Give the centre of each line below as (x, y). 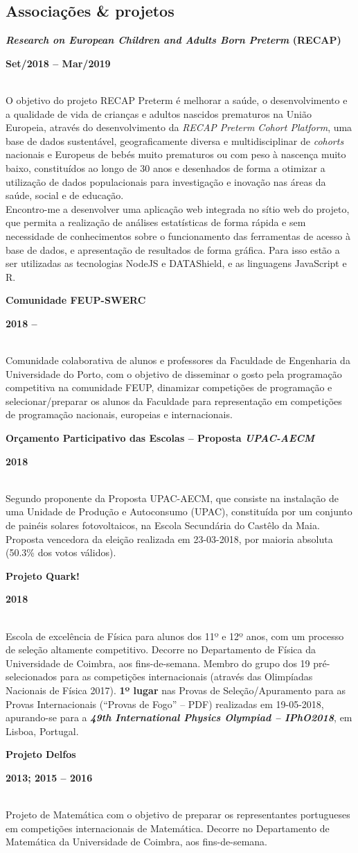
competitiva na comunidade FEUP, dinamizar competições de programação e (169, 387)
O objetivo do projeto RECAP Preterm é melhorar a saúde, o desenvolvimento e (177, 100)
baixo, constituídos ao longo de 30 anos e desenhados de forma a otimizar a (165, 167)
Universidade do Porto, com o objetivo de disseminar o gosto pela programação (174, 373)
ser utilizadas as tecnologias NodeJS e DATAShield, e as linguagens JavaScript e (176, 263)
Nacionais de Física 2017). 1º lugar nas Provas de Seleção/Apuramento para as (176, 690)
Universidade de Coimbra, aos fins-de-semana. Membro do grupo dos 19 (158, 663)
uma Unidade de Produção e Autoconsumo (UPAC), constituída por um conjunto (179, 511)
